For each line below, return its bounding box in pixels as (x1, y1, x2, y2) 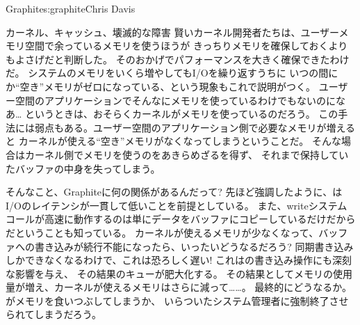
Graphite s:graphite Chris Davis (6, 1, 136, 15)
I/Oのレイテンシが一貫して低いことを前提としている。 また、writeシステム (6, 198, 347, 212)
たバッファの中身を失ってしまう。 (6, 161, 161, 175)
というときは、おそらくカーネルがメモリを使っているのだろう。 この (25, 106, 338, 121)
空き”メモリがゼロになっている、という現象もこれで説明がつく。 (19, 79, 316, 93)
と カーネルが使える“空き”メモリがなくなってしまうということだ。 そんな (6, 134, 341, 148)
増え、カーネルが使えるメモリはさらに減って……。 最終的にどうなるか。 (24, 280, 352, 294)
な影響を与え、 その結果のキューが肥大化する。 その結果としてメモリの (6, 266, 333, 280)
